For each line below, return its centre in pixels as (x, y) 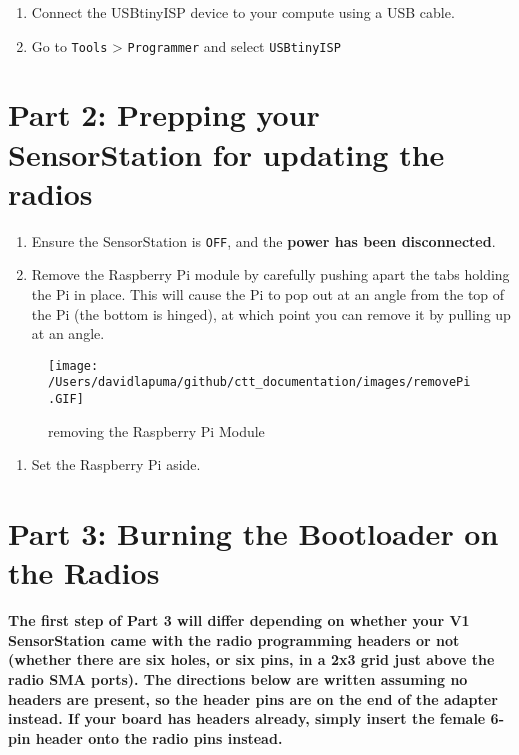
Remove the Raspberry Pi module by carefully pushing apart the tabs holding (270, 274)
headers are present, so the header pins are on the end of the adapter (253, 698)
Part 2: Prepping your (164, 114)
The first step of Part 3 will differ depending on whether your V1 (239, 620)
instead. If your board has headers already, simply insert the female (247, 718)
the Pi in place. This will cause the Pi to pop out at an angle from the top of (268, 294)
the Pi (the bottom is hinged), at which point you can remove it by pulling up (271, 313)
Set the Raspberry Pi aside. (116, 464)
